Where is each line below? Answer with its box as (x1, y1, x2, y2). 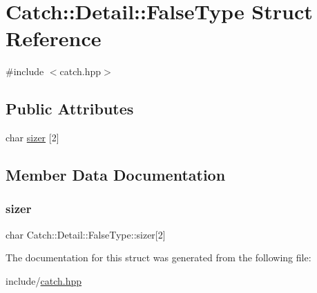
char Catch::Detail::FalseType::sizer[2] (6, 227, 166, 241)
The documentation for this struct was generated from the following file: (6, 250, 311, 265)
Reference (6, 24, 102, 52)
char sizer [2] (6, 130, 59, 145)
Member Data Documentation (6, 164, 226, 185)
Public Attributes (6, 98, 134, 119)
